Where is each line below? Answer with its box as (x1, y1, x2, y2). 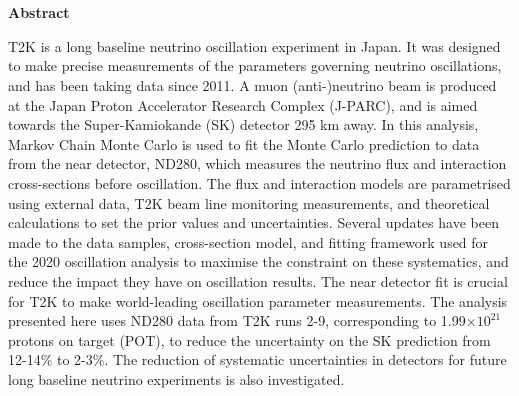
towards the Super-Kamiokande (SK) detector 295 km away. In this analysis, (8, 114, 479, 135)
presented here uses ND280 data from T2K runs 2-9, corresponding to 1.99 (8, 310, 466, 331)
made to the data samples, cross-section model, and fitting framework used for (8, 231, 489, 252)
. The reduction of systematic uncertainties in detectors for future (104, 349, 507, 370)
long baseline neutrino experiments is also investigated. (8, 368, 345, 389)
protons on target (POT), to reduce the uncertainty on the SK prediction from (8, 329, 491, 350)
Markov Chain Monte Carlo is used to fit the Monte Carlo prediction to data (8, 133, 480, 154)
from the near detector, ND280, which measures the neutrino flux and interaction (8, 153, 507, 174)
